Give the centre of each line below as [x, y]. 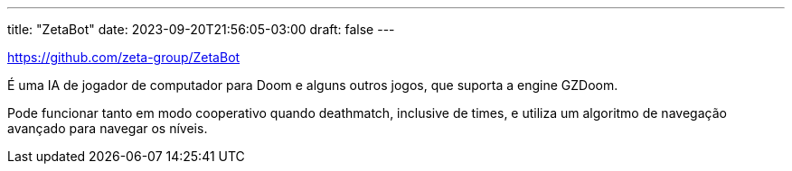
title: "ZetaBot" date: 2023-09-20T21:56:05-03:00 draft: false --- [201, 29]
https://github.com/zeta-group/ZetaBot [124, 57]
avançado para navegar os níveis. [108, 128]
